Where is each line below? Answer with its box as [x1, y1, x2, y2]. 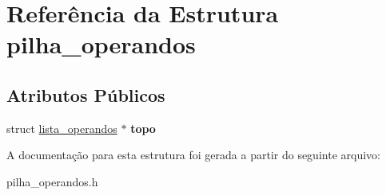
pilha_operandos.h [6, 173, 98, 189]
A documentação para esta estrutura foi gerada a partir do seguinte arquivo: [6, 146, 380, 163]
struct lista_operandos [6, 119, 117, 136]
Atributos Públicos [6, 82, 165, 107]
